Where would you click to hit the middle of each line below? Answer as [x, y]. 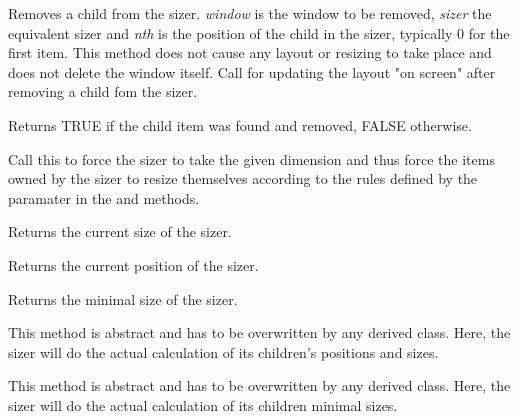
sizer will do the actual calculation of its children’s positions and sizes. [223, 351]
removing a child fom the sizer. [103, 91]
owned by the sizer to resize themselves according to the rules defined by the [243, 178]
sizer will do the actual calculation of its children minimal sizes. [203, 404]
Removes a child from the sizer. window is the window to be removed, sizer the [250, 13]
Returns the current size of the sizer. [120, 231]
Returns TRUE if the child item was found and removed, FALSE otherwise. [240, 124]
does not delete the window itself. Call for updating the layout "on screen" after [252, 71]
